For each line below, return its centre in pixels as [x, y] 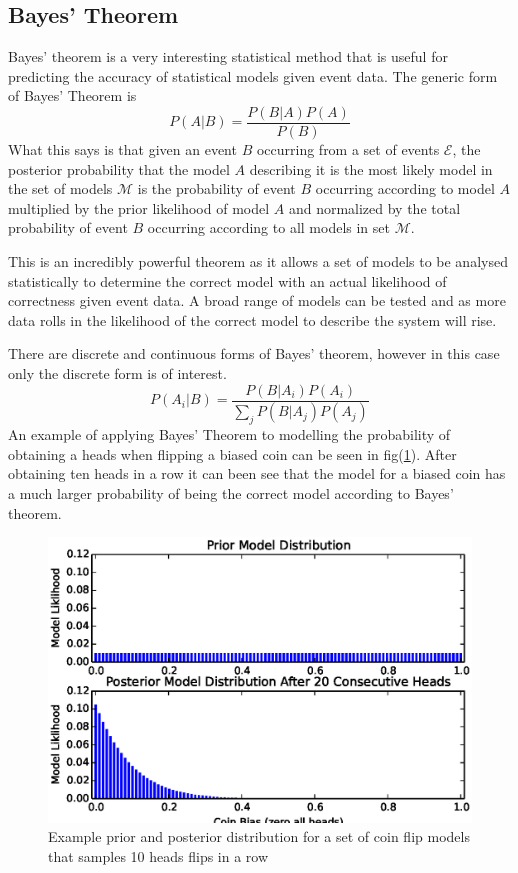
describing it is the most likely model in [371, 168]
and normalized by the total [374, 207]
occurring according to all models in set [268, 227]
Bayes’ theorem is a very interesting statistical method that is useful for [228, 56]
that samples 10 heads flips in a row [158, 855]
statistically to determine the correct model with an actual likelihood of [227, 280]
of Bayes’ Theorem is [72, 95]
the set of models [60, 188]
